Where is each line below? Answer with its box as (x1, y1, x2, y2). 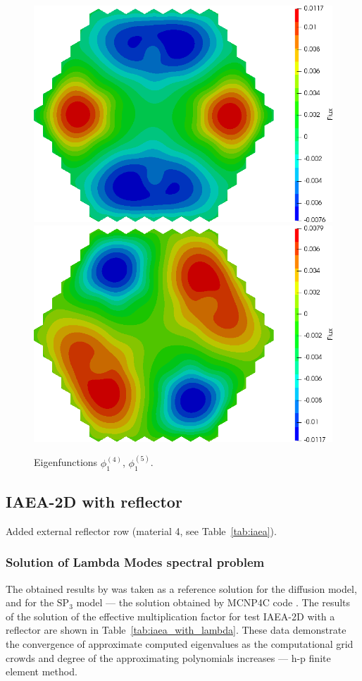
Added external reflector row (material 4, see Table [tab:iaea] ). (6, 523, 277, 538)
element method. (6, 664, 77, 679)
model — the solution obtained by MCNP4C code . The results (76, 595, 351, 610)
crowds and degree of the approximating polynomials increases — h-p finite (6, 650, 331, 665)
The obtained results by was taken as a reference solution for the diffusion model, (6, 581, 357, 596)
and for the (6, 595, 54, 610)
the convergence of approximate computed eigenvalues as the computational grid (6, 636, 354, 651)
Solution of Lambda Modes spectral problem (6, 553, 265, 571)
